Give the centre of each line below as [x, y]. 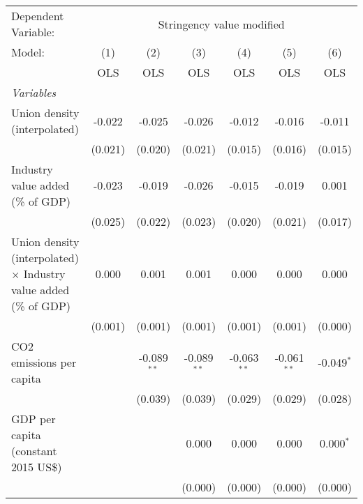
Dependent [38, 16]
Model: [28, 52]
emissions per [44, 362]
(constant [34, 451]
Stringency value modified [221, 24]
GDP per [34, 419]
